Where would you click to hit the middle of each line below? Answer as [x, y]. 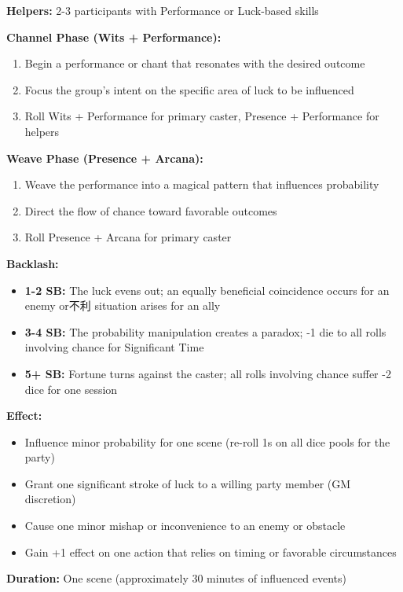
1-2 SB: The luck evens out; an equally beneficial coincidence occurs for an [207, 290]
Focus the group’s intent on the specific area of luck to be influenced [189, 89]
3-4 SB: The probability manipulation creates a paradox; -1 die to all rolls [205, 331]
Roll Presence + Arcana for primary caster [128, 237]
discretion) [50, 499]
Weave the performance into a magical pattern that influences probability [202, 184]
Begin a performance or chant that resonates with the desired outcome [195, 63]
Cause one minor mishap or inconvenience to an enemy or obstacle [185, 526]
